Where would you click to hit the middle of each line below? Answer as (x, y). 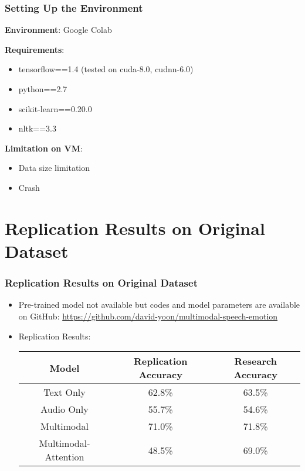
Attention (65, 457)
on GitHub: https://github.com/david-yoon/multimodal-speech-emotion (148, 316)
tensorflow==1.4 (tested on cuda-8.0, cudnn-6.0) (106, 69)
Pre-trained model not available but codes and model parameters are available (159, 305)
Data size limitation (54, 168)
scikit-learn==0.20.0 (55, 108)
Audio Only (65, 409)
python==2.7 (43, 89)
